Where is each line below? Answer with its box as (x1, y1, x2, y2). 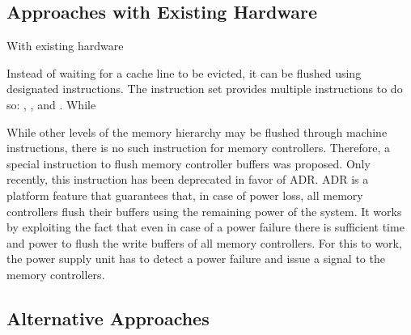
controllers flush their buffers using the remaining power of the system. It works (6, 202, 402, 219)
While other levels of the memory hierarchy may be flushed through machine (6, 123, 388, 140)
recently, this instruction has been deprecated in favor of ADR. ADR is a (6, 171, 369, 188)
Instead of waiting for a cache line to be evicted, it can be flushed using (6, 64, 362, 81)
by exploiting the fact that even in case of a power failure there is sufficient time (6, 218, 405, 235)
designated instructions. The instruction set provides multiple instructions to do (6, 80, 403, 97)
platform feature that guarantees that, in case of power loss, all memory (6, 186, 363, 203)
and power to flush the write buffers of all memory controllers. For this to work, (6, 234, 402, 251)
